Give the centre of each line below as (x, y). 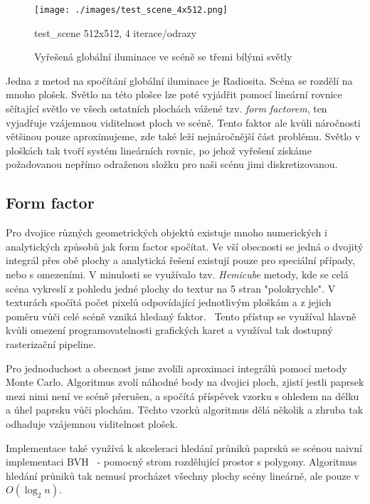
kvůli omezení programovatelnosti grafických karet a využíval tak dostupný (169, 330)
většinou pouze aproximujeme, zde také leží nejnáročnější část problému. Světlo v (183, 136)
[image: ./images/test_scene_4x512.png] (131, 10)
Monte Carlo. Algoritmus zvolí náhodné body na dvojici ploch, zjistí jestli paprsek (185, 382)
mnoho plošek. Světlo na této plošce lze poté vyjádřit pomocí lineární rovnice (174, 94)
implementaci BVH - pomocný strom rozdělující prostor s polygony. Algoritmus (181, 462)
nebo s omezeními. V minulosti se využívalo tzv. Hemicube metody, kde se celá (177, 274)
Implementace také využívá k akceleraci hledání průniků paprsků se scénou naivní (184, 447)
